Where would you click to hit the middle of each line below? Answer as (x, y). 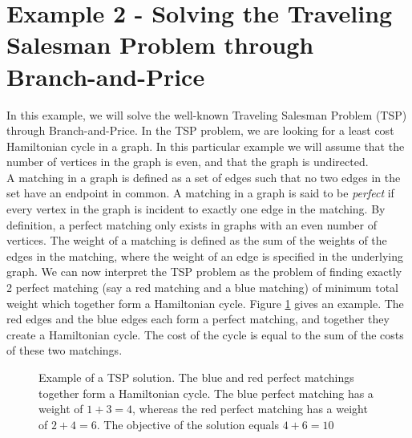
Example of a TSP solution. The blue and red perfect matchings (196, 377)
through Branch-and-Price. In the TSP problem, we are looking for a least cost (200, 130)
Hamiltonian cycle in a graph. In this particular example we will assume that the (206, 146)
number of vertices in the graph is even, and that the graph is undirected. (188, 162)
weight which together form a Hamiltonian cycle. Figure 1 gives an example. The (205, 303)
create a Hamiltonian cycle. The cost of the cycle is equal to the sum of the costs (205, 334)
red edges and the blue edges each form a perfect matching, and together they (198, 319)
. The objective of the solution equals (188, 424)
